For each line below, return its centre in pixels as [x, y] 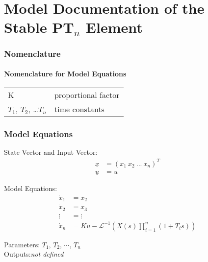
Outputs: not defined [34, 254]
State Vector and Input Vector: [51, 152]
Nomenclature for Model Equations [65, 73]
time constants [79, 109]
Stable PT [39, 27]
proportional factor [87, 95]
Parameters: [22, 244]
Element [114, 27]
